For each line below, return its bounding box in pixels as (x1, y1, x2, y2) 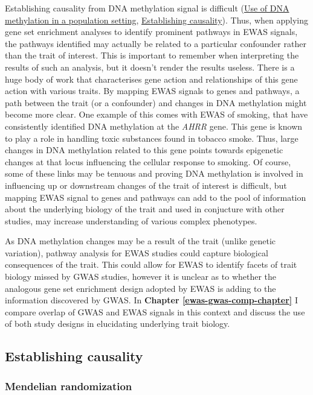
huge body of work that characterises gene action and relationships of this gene (5, 72, 298, 85)
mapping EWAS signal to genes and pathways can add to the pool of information (5, 191, 306, 203)
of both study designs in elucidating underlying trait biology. (5, 317, 230, 330)
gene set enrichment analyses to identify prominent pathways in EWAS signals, (5, 25, 298, 38)
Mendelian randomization (5, 378, 132, 393)
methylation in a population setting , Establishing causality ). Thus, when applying (5, 13, 308, 26)
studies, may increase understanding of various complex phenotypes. (5, 214, 257, 227)
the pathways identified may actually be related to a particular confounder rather (5, 37, 306, 49)
